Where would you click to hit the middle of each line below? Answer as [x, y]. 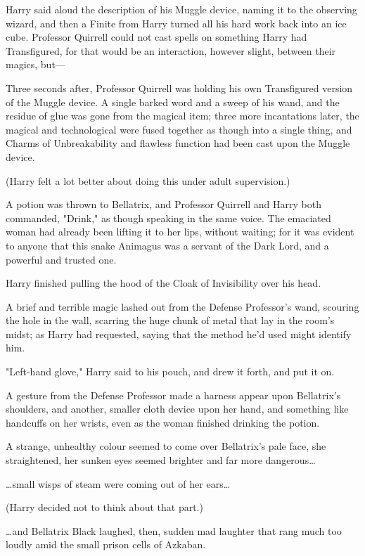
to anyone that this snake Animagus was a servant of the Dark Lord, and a [167, 245]
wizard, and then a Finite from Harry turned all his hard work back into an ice [176, 23]
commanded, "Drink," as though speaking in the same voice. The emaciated [168, 218]
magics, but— [36, 64]
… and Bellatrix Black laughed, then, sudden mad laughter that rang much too [174, 530]
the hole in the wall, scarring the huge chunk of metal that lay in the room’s [170, 320]
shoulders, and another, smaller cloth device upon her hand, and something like [177, 409]
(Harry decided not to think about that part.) [104, 507]
